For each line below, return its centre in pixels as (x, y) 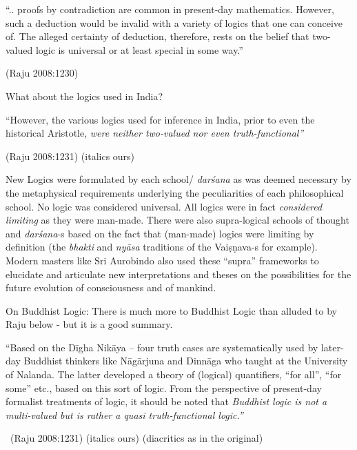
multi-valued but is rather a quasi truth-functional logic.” (124, 414)
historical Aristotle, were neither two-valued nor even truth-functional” (155, 133)
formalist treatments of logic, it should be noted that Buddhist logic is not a (166, 401)
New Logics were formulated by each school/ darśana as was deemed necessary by (178, 179)
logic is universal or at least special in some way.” (139, 49)
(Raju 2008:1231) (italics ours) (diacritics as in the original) (136, 438)
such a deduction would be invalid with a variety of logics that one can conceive (174, 22)
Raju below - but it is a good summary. (89, 324)
